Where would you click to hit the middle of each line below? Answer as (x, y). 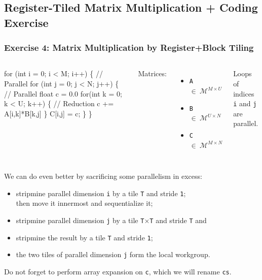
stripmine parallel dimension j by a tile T (80, 220)
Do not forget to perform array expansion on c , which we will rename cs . (118, 271)
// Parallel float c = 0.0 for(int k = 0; (63, 93)
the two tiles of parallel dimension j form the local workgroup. (113, 254)
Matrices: (152, 73)
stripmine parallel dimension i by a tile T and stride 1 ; (101, 193)
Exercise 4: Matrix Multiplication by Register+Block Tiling (129, 48)
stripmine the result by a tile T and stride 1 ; (84, 237)
